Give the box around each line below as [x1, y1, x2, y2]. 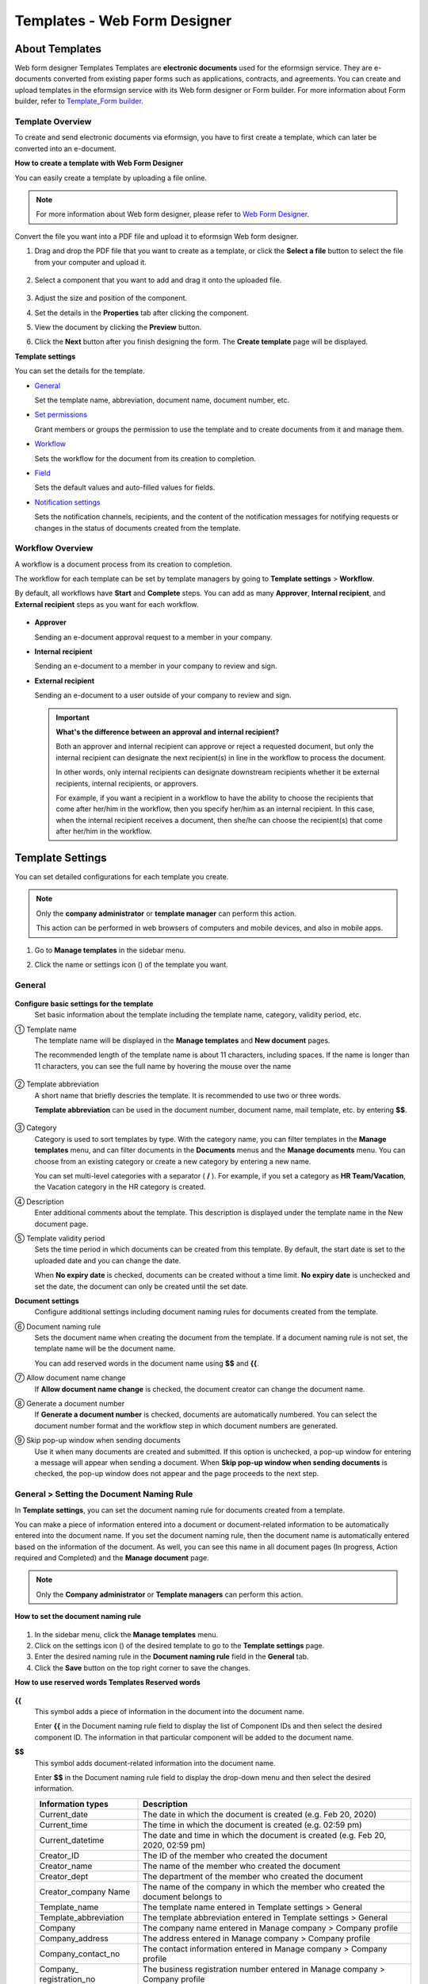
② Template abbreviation [14, 1079, 99, 1089]
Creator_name [39, 1860, 93, 1871]
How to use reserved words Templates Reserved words [14, 1678, 201, 1687]
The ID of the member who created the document [143, 1850, 328, 1861]
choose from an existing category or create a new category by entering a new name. [34, 1156, 311, 1166]
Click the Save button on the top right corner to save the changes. [34, 1663, 251, 1672]
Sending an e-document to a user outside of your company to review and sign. [34, 690, 292, 700]
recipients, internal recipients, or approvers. [55, 779, 199, 788]
